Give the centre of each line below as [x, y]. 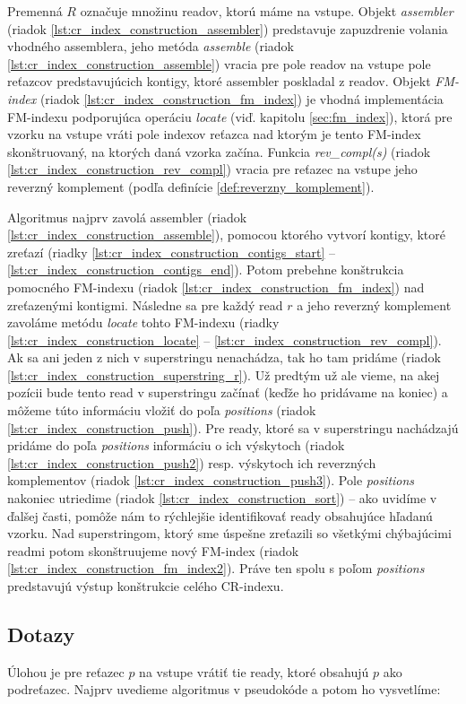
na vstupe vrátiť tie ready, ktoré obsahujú [254, 671]
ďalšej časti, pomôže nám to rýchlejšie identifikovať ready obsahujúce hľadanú [220, 515]
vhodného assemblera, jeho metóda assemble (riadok [151, 46]
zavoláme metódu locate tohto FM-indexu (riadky [143, 322]
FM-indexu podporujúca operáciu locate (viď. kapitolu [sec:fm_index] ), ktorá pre [230, 116]
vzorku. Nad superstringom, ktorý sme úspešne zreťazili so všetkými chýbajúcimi [229, 533]
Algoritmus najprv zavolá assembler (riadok [127, 217]
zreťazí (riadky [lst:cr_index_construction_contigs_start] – [172, 252]
